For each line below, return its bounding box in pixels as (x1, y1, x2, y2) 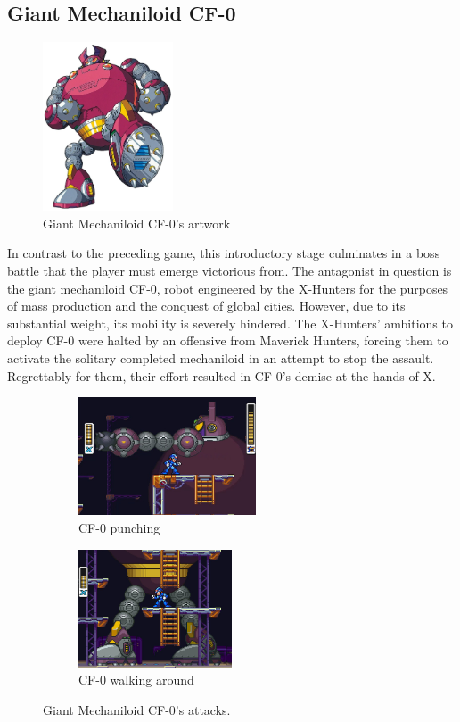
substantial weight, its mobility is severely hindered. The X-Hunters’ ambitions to (7, 313, 453, 332)
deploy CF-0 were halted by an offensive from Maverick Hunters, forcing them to (7, 331, 448, 350)
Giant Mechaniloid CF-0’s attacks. (43, 701, 231, 719)
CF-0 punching (78, 518, 160, 536)
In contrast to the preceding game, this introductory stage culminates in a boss (7, 244, 440, 262)
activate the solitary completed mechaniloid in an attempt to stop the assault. (7, 348, 434, 367)
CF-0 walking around (78, 670, 194, 689)
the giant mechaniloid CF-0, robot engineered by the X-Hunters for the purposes (7, 278, 448, 297)
